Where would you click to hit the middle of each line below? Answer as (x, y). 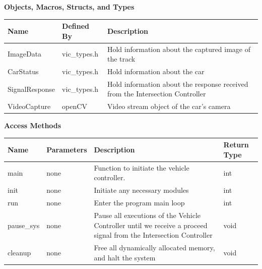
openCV (75, 106)
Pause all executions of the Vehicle (147, 215)
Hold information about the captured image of (179, 49)
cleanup (19, 252)
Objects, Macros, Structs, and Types (69, 7)
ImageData (25, 54)
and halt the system (125, 257)
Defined (76, 26)
